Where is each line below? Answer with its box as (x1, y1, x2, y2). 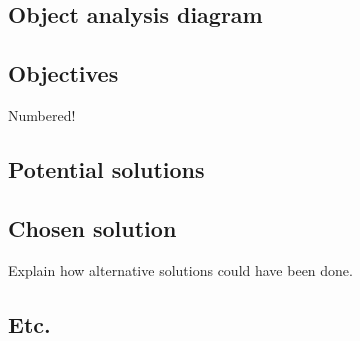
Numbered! (8, 104, 76, 125)
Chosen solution (8, 212, 177, 243)
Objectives (8, 58, 119, 89)
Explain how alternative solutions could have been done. (8, 259, 353, 280)
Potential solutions (8, 153, 205, 184)
